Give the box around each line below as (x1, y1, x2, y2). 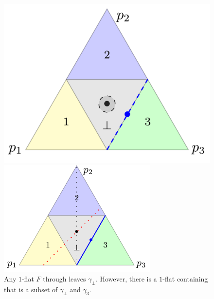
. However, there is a (95, 273, 157, 283)
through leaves (43, 273, 86, 283)
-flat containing (162, 273, 208, 283)
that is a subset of (4, 284, 58, 294)
